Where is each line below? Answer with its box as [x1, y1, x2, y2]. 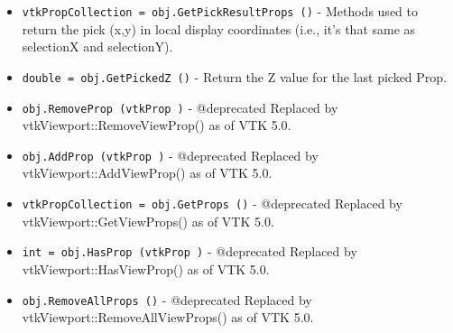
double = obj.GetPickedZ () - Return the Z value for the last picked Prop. [22, 67, 448, 86]
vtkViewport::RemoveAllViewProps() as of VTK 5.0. [22, 308, 314, 327]
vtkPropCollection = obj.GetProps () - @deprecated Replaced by [22, 194, 402, 212]
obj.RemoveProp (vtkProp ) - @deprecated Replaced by [22, 97, 338, 116]
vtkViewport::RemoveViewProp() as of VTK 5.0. [22, 116, 291, 134]
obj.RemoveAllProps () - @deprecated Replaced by [22, 290, 312, 309]
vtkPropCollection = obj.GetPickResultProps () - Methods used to [22, 2, 418, 20]
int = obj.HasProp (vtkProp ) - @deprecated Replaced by [22, 242, 357, 261]
